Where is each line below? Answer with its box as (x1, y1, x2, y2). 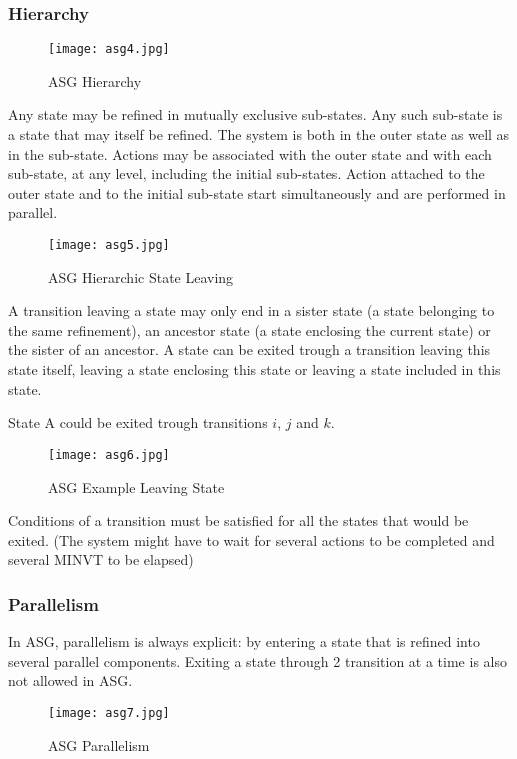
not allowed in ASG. (8, 670, 133, 691)
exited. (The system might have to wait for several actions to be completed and (8, 529, 495, 550)
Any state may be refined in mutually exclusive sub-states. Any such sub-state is (8, 104, 503, 125)
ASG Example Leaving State (48, 476, 225, 497)
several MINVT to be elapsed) (8, 549, 194, 570)
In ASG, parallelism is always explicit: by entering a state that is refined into (8, 631, 480, 652)
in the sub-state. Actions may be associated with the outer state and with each (8, 143, 492, 164)
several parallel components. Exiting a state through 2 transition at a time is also (8, 650, 507, 671)
